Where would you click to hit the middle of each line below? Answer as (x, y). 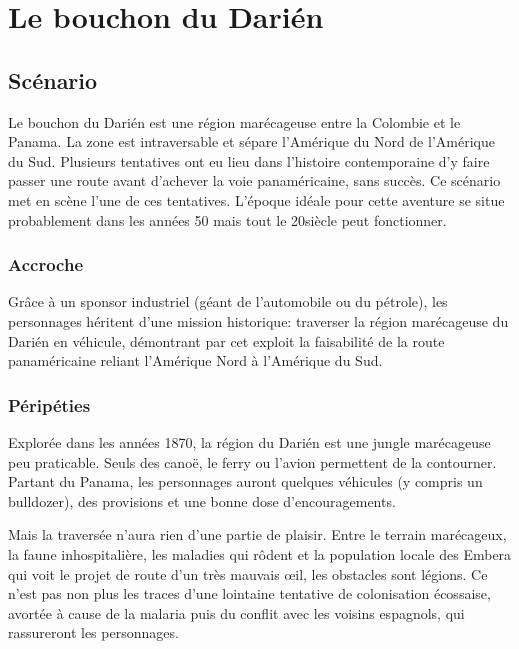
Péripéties (49, 404)
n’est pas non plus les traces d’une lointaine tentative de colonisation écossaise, (249, 593)
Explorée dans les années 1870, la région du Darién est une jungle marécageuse (249, 441)
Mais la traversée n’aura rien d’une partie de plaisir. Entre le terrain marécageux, (257, 534)
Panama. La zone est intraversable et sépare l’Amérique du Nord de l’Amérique (251, 141)
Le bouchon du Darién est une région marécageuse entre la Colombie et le (234, 121)
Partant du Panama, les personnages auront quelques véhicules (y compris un (245, 481)
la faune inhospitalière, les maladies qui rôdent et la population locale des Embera (260, 553)
